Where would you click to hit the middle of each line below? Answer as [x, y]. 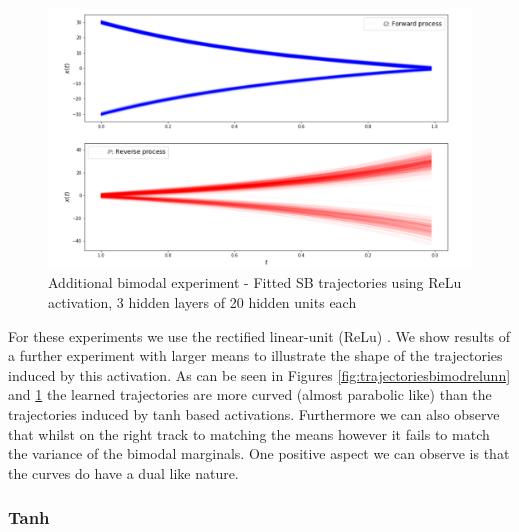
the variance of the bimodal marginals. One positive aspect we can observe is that [259, 453]
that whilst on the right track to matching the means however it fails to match [249, 433]
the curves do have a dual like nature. [123, 472]
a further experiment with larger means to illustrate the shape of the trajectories [255, 355]
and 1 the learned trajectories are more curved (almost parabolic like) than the [250, 394]
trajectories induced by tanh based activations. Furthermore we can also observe [254, 414]
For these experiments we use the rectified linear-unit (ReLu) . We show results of [259, 335]
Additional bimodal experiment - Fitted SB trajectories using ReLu [255, 282]
